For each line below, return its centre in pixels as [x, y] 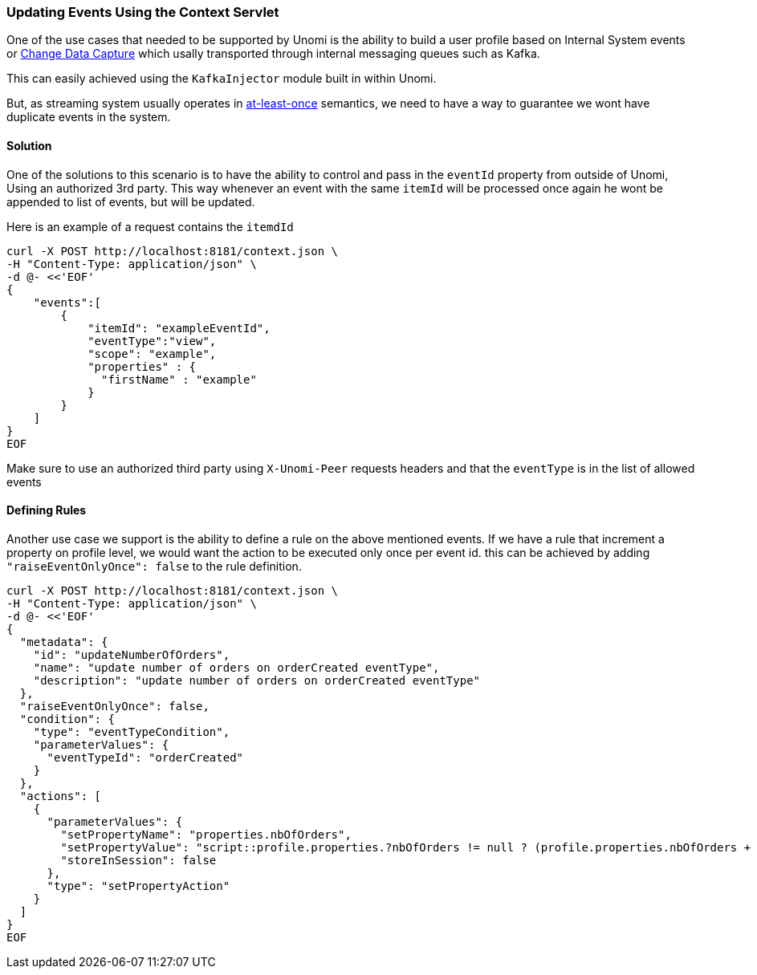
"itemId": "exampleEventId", [179, 328]
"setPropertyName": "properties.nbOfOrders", [206, 834]
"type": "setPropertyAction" [138, 886]
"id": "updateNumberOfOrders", [132, 654]
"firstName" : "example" [179, 379]
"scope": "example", [152, 353]
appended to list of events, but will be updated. [131, 201]
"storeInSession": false [138, 860]
